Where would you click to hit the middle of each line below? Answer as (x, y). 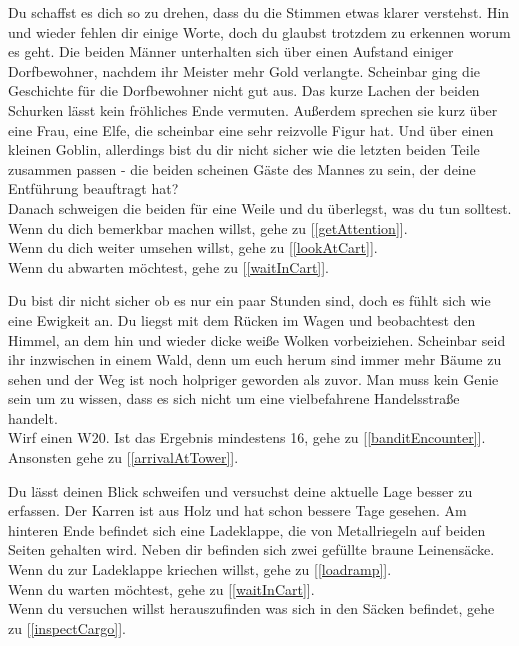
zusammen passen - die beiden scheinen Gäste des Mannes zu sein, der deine (242, 168)
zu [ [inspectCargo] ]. (67, 627)
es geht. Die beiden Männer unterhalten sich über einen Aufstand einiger (231, 51)
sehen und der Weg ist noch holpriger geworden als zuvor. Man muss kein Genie (253, 378)
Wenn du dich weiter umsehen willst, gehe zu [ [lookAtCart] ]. (193, 247)
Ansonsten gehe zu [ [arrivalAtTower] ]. (123, 457)
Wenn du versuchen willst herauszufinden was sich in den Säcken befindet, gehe (251, 608)
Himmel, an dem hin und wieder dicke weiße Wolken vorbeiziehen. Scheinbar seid (257, 339)
